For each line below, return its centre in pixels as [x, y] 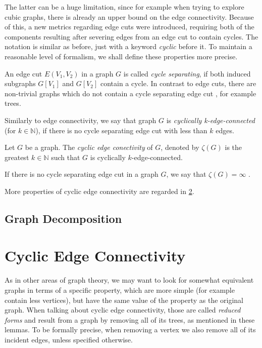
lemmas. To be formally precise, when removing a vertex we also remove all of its [130, 330]
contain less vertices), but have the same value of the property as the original [124, 300]
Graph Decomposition [63, 218]
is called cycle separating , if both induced [187, 73]
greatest [17, 157]
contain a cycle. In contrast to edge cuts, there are [178, 83]
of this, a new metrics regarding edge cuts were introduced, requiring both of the [129, 27]
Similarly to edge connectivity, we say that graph [81, 120]
